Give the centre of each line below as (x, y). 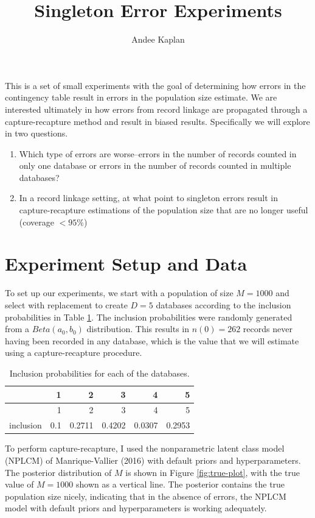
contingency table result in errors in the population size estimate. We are (141, 97)
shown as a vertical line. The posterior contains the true (181, 484)
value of (19, 484)
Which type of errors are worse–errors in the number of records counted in (158, 153)
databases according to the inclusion (223, 304)
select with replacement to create (66, 304)
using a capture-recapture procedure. (74, 353)
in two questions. (36, 133)
